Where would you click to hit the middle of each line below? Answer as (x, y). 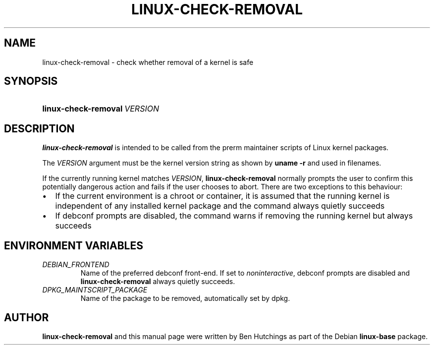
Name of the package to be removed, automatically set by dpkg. (185, 298)
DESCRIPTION (39, 128)
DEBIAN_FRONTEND (76, 265)
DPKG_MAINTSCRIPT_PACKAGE (95, 290)
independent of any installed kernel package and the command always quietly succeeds (220, 206)
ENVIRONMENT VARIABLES (74, 245)
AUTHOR (27, 317)
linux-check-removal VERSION (101, 109)
